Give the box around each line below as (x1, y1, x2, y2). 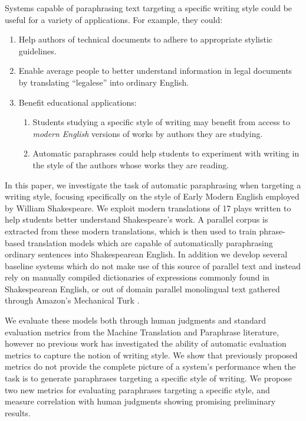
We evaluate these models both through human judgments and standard (5, 314, 266, 327)
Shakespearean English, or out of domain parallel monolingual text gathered (5, 282, 280, 295)
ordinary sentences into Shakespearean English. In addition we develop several (5, 248, 288, 260)
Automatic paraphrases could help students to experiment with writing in (32, 147, 300, 159)
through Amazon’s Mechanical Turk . (5, 294, 140, 306)
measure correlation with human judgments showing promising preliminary (5, 395, 276, 407)
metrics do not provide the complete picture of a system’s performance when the (5, 360, 296, 373)
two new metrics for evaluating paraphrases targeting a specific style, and (5, 383, 270, 396)
